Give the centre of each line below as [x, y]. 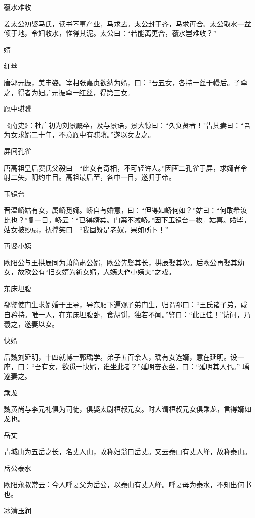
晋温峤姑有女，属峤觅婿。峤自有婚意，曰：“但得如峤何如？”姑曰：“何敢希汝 [126, 210]
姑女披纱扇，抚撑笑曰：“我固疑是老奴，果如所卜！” [86, 229]
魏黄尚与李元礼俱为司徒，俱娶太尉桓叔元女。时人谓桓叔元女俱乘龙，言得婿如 [127, 409]
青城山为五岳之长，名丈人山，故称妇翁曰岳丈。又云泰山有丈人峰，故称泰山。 [127, 451]
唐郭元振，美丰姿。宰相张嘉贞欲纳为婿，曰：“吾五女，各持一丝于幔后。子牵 [126, 82]
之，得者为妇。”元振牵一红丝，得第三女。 [69, 92]
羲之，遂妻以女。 [31, 324]
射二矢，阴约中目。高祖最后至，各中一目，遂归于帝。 [90, 177]
